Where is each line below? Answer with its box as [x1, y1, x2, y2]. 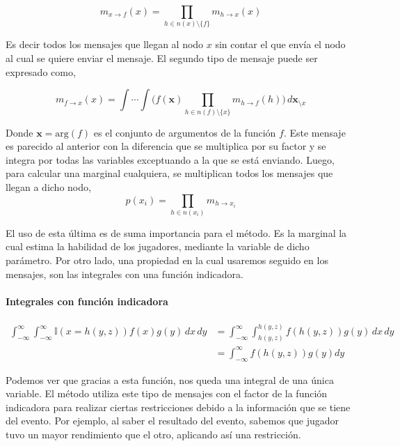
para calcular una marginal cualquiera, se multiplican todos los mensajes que [6, 166, 333, 180]
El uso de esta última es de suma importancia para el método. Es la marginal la [6, 225, 347, 240]
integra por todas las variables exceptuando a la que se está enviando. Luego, [6, 152, 335, 167]
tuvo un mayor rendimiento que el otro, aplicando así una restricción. [6, 427, 301, 442]
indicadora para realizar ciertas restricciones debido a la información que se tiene [6, 399, 351, 414]
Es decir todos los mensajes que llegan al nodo [6, 37, 204, 52]
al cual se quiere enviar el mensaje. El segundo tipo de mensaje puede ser [6, 50, 318, 65]
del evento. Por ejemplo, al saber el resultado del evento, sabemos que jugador [6, 413, 339, 428]
